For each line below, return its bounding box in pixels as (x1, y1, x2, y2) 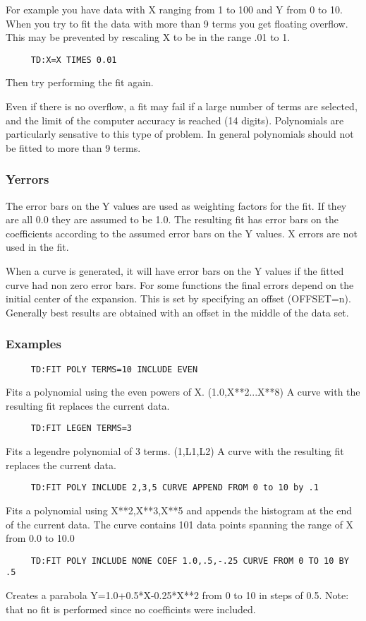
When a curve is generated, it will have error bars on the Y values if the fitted (6, 264, 344, 278)
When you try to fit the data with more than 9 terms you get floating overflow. (6, 16, 348, 30)
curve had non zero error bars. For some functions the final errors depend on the (6, 277, 354, 292)
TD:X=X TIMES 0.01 (30, 54, 117, 65)
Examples (6, 335, 61, 353)
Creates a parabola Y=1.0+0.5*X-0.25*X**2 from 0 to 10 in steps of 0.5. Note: (6, 588, 349, 603)
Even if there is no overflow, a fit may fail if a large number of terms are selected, (6, 99, 358, 114)
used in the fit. (6, 239, 69, 254)
